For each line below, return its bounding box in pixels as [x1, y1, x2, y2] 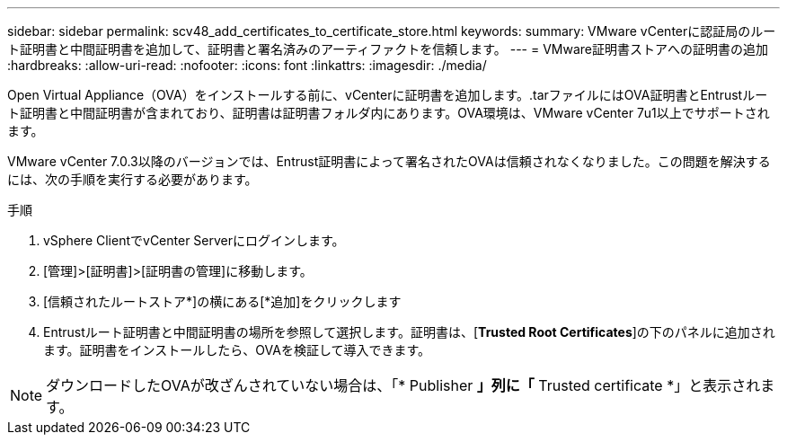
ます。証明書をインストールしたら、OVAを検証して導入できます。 [43, 342, 431, 358]
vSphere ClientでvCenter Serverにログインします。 [43, 233, 345, 248]
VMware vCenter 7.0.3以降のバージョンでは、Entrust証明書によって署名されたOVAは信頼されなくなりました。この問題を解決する [7, 154, 771, 169]
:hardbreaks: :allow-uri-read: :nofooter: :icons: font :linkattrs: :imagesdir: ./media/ [7, 57, 487, 73]
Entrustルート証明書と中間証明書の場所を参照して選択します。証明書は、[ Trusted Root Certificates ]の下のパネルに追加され [43, 324, 775, 340]
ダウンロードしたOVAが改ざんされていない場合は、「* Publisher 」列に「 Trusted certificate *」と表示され [46, 376, 761, 394]
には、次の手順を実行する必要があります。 [7, 172, 258, 187]
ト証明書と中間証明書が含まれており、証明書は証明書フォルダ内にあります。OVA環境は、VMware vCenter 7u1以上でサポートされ [7, 105, 770, 120]
